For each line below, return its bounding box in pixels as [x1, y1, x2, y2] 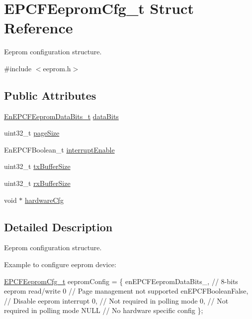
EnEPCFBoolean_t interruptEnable [4, 144, 115, 155]
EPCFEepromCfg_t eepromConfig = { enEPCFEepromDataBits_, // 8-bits [4, 276, 238, 286]
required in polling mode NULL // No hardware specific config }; [4, 305, 203, 316]
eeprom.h [43, 63, 71, 73]
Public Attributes [4, 87, 96, 103]
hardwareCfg [25, 194, 64, 205]
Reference [4, 17, 73, 38]
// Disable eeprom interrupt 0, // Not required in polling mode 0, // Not [4, 295, 229, 306]
